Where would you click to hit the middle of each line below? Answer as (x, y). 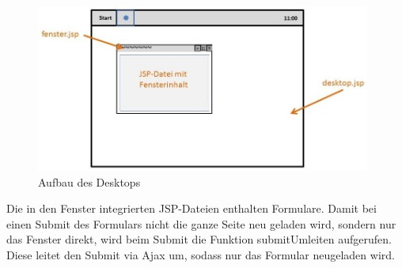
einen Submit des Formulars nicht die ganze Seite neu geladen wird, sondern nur (201, 223)
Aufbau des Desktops (89, 181)
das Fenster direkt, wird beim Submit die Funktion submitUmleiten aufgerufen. (199, 239)
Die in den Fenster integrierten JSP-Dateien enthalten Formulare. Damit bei (192, 208)
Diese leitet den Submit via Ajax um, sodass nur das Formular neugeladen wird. (201, 255)
